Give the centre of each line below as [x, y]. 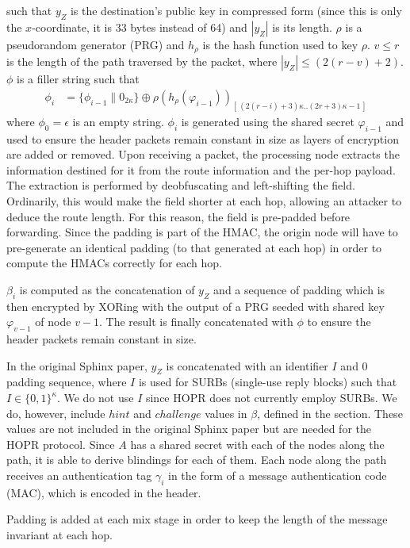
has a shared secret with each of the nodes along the [257, 444]
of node [53, 322]
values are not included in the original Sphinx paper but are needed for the [189, 429]
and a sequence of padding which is [299, 289]
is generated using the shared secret [268, 121]
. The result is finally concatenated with [196, 322]
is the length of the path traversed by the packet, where [142, 61]
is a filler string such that [78, 79]
